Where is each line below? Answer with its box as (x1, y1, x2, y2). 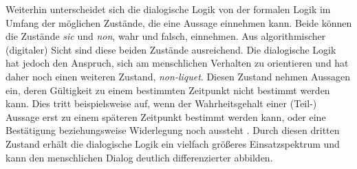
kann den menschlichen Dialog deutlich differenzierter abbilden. (6, 150, 273, 164)
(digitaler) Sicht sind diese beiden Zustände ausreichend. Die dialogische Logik (6, 42, 336, 56)
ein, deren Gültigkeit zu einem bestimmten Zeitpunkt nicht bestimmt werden (6, 82, 330, 97)
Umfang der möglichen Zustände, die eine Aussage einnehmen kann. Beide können (6, 15, 352, 30)
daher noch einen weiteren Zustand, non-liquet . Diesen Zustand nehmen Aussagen (6, 69, 350, 83)
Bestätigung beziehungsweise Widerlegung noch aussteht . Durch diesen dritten (6, 123, 340, 137)
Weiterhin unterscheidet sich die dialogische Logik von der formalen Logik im (6, 2, 331, 16)
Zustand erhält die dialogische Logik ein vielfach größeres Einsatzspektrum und (6, 136, 340, 150)
